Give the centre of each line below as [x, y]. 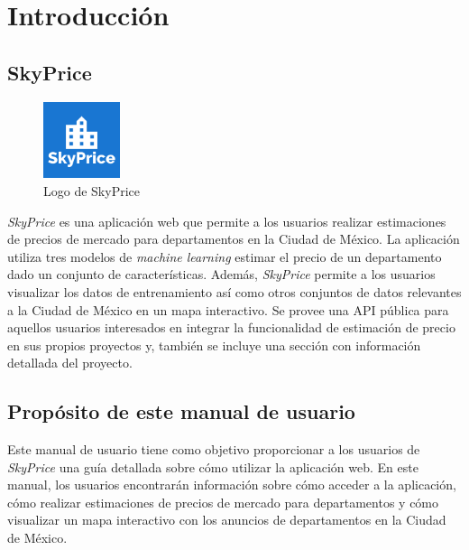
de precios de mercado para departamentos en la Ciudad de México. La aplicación [234, 239]
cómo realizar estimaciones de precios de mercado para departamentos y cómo [223, 502]
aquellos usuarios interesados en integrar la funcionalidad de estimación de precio [231, 327]
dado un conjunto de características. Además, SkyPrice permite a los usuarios [221, 274]
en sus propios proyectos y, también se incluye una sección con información [214, 345]
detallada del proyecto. [70, 363]
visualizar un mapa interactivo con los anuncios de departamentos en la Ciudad [227, 520]
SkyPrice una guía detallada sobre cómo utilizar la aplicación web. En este [213, 466]
